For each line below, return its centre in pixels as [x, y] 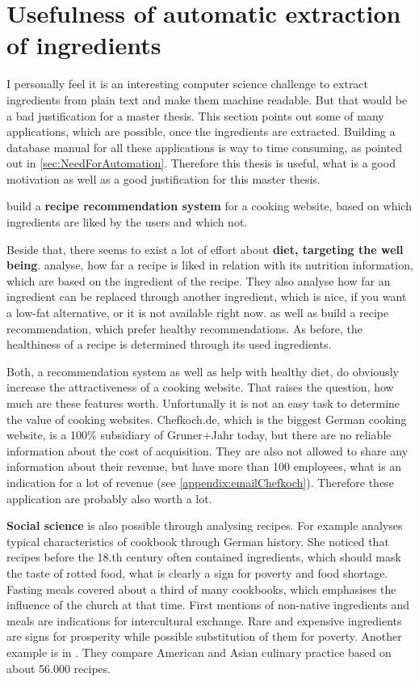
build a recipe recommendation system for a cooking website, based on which [209, 206]
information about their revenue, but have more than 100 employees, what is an [204, 466]
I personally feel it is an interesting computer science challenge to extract [188, 84]
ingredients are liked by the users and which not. [127, 222]
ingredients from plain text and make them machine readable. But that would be [207, 99]
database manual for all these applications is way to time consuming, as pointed [205, 147]
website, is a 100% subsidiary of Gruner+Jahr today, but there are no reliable [199, 435]
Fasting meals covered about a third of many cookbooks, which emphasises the [201, 589]
